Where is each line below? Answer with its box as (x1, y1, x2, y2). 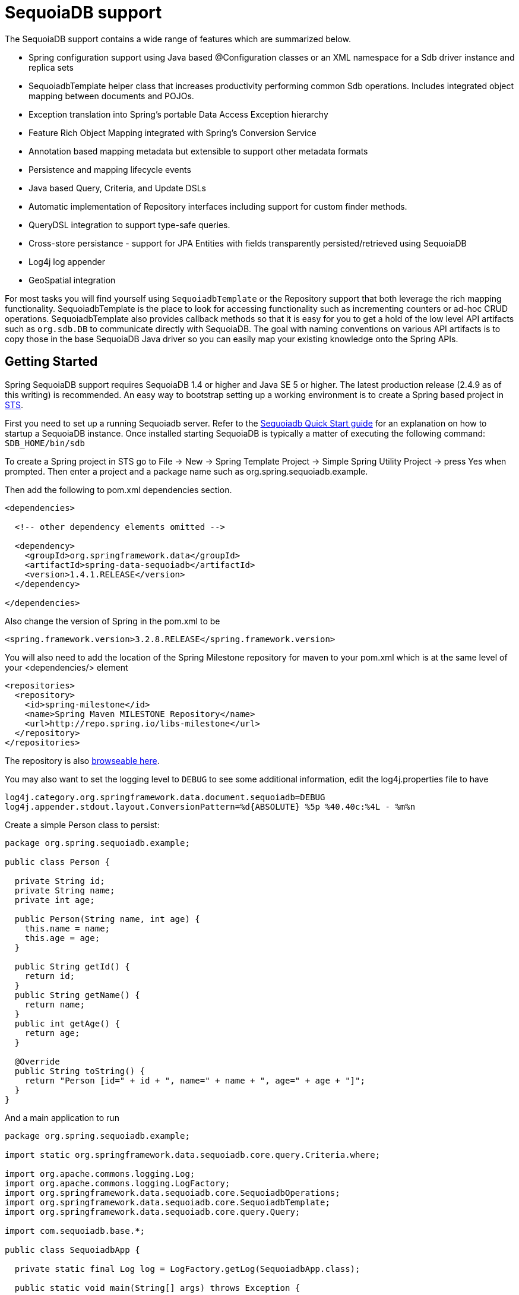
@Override (14, 1056, 60, 1066)
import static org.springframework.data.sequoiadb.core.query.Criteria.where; (5, 1149, 381, 1160)
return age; (24, 1028, 80, 1038)
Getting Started (5, 354, 98, 369)
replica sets (29, 62, 74, 72)
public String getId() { (14, 961, 130, 971)
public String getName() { (14, 990, 140, 1000)
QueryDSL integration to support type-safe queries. (29, 219, 230, 230)
